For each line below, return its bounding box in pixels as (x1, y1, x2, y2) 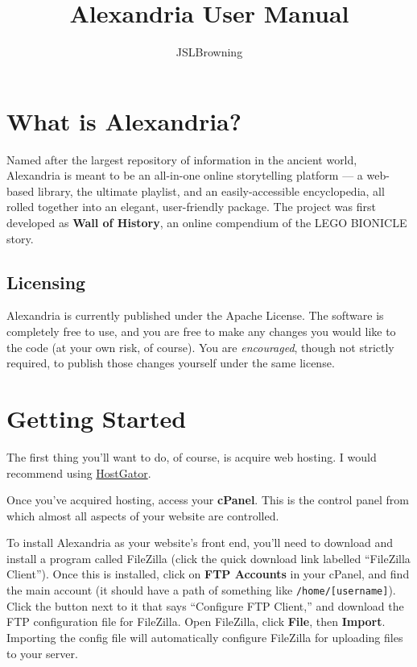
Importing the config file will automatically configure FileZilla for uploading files (6, 628, 403, 645)
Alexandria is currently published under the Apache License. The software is (6, 307, 384, 324)
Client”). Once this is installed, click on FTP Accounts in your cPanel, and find (6, 565, 410, 582)
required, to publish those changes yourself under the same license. (6, 354, 335, 371)
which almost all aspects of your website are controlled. (6, 507, 279, 524)
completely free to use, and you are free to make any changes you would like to (6, 323, 396, 340)
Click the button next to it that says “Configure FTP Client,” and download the (6, 597, 404, 614)
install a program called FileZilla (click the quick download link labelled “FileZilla (6, 549, 411, 566)
